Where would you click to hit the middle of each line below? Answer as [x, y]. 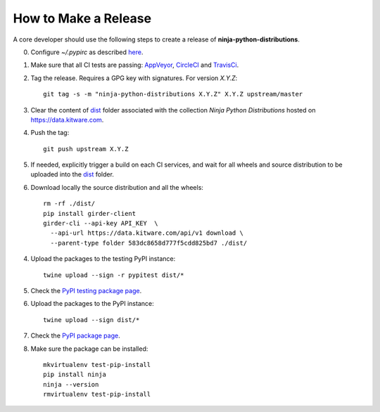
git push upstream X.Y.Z [86, 149]
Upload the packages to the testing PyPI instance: [103, 259]
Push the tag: [50, 133]
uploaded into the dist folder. [72, 174]
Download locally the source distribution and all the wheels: [117, 187]
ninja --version [71, 384]
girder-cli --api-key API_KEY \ [101, 224]
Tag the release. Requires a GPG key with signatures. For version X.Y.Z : [134, 78]
